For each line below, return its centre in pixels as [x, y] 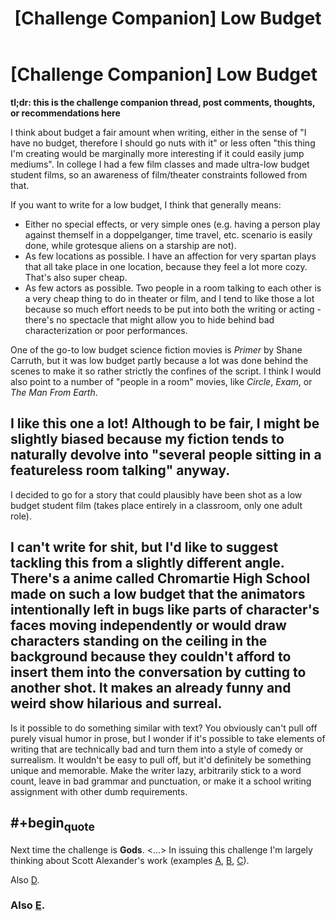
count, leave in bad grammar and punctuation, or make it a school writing [161, 781]
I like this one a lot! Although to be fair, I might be [165, 423]
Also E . [28, 905]
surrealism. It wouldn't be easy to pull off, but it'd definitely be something [161, 759]
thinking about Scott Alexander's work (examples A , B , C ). [130, 860]
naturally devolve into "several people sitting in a [166, 455]
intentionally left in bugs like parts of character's [165, 610]
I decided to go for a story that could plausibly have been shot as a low [156, 494]
